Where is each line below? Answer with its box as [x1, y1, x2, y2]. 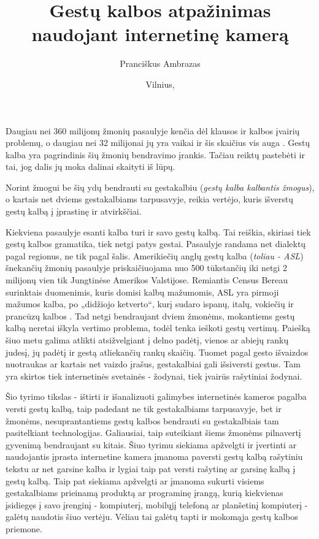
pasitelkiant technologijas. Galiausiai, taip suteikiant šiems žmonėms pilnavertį [6, 426, 301, 439]
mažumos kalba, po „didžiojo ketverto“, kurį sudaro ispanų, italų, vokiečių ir [6, 297, 294, 310]
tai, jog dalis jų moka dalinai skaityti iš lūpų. [6, 160, 175, 173]
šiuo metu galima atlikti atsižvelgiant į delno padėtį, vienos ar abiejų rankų [6, 334, 289, 346]
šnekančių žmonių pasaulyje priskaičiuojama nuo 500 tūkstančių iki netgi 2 [6, 261, 287, 274]
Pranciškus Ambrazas [120, 57, 201, 70]
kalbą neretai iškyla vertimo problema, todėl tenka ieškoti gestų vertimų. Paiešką [6, 321, 310, 334]
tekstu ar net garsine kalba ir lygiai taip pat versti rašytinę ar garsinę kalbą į [6, 462, 296, 475]
